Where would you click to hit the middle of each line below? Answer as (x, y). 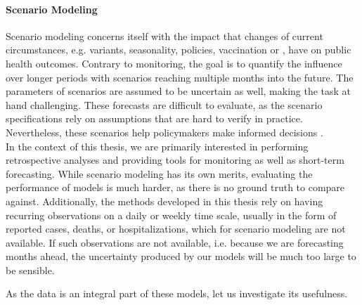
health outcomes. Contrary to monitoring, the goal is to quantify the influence (174, 63)
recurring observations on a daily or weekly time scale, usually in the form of (171, 215)
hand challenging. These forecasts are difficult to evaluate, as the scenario (164, 104)
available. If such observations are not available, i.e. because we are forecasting (175, 242)
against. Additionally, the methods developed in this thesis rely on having (164, 201)
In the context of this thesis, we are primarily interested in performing (157, 146)
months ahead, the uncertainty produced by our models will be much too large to (181, 256)
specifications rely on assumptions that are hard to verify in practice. (154, 118)
